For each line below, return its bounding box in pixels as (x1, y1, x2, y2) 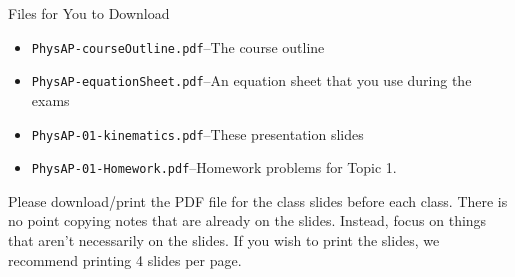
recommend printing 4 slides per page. (8, 249, 242, 270)
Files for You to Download (8, 3, 170, 23)
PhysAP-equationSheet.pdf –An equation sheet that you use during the (31, 70, 472, 91)
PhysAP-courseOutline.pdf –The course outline (31, 36, 325, 57)
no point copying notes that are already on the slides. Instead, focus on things (8, 210, 487, 231)
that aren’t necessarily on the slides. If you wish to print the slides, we (8, 230, 440, 250)
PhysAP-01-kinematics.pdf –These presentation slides (31, 123, 364, 144)
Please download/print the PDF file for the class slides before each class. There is (8, 190, 508, 211)
